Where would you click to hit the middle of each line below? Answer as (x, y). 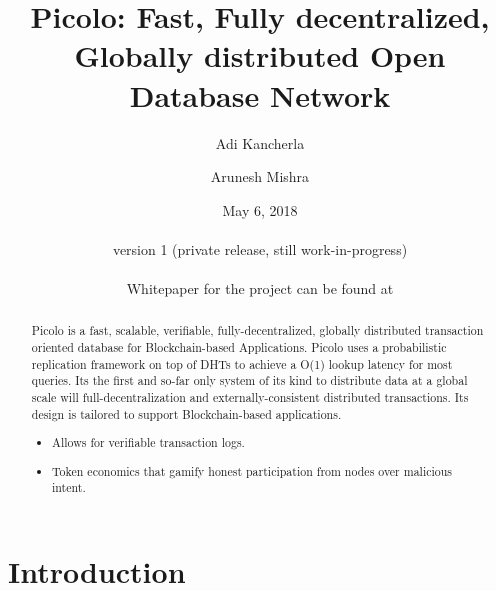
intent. (69, 487)
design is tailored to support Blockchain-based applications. (186, 413)
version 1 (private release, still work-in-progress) (260, 248)
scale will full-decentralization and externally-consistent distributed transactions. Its (250, 397)
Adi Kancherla (260, 142)
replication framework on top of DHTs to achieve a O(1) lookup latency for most (242, 363)
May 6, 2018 (260, 209)
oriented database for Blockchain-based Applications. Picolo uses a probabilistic (239, 347)
